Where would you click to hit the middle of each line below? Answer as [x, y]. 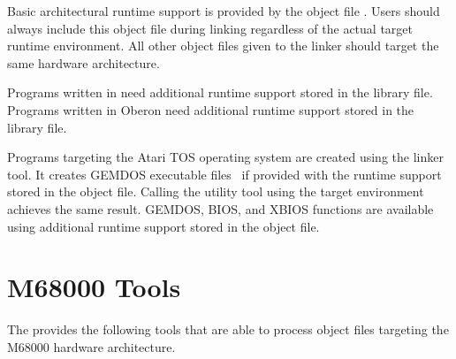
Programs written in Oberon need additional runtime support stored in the [211, 109]
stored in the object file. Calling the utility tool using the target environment [216, 191]
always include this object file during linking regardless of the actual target [210, 28]
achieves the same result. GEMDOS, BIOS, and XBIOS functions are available [220, 208]
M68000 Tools [94, 287]
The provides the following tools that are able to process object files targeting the [228, 329]
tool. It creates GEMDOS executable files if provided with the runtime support [224, 174]
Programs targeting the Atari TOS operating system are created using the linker [225, 157]
